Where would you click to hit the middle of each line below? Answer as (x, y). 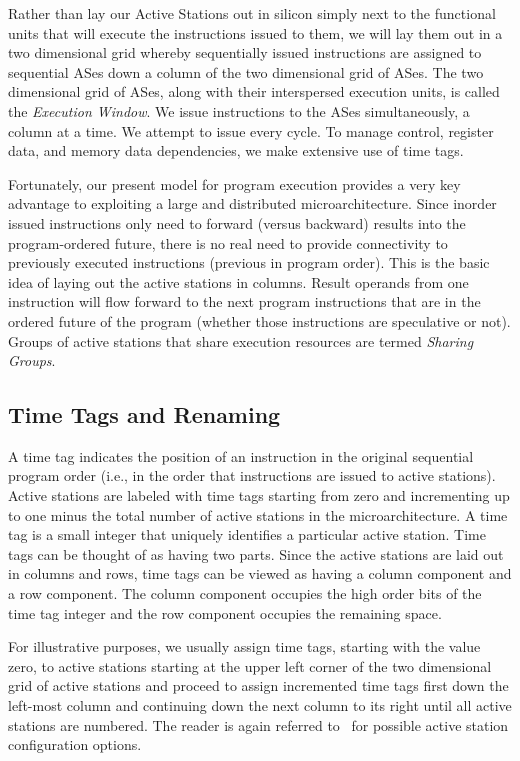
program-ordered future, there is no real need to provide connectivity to (228, 242)
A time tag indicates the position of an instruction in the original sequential (241, 455)
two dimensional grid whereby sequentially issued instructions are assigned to (245, 52)
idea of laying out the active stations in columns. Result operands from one (238, 281)
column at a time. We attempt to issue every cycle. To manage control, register (251, 130)
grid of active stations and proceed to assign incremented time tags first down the (258, 685)
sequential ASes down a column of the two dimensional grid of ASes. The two (246, 71)
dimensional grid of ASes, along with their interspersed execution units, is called (254, 91)
